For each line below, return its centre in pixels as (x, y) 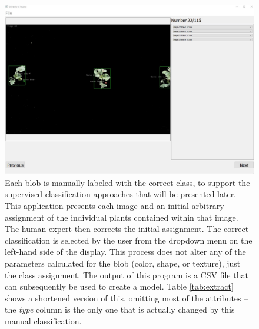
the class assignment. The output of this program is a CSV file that (127, 275)
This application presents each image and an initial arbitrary (114, 205)
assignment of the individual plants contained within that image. (122, 217)
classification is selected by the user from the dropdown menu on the (129, 240)
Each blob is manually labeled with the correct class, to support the (127, 182)
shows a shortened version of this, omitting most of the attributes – (127, 298)
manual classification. (43, 320)
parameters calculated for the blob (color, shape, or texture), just (123, 263)
